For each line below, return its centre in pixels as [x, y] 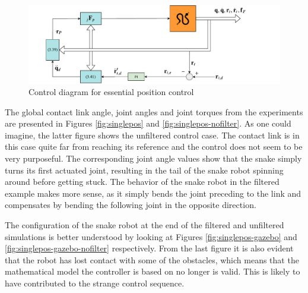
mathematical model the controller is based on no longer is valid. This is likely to [153, 271]
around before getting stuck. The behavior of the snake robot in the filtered [142, 182]
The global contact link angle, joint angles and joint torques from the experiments [154, 111]
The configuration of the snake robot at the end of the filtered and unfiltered [145, 225]
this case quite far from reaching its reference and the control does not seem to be [154, 146]
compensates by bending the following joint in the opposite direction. [131, 205]
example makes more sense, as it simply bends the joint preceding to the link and [153, 193]
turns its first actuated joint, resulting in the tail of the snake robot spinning [144, 170]
